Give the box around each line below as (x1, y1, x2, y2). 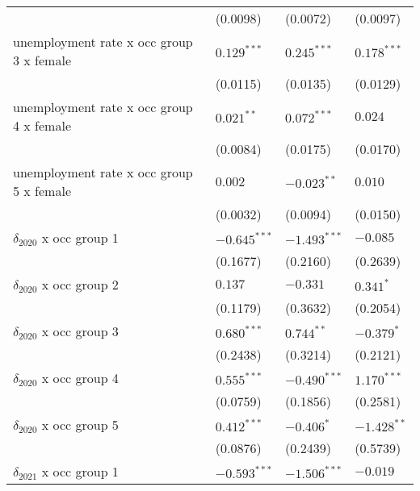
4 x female (13, 116, 71, 135)
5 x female (13, 181, 71, 200)
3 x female (13, 51, 71, 69)
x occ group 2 (41, 275, 119, 293)
